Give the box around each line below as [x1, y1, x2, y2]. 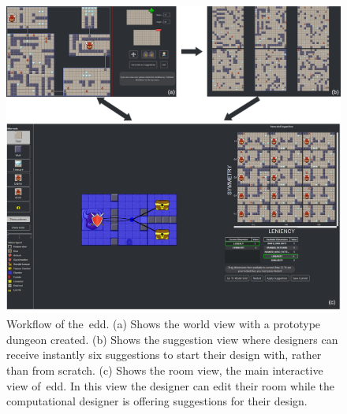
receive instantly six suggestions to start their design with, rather [6, 346, 322, 363]
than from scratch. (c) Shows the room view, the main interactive [6, 362, 323, 378]
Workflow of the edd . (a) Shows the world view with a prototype [6, 316, 321, 332]
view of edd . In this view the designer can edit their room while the [6, 377, 335, 394]
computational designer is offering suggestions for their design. [6, 393, 308, 409]
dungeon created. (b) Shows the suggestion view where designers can [6, 331, 338, 347]
